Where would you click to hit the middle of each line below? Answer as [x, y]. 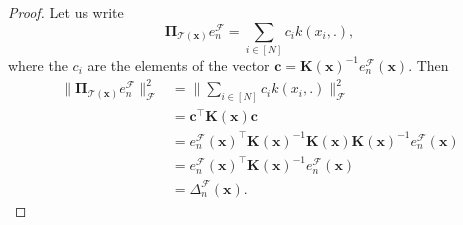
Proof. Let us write [66, 12]
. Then [428, 64]
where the [38, 64]
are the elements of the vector [178, 64]
